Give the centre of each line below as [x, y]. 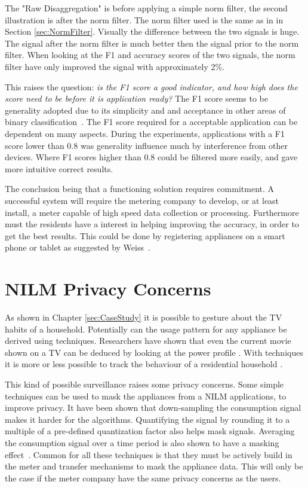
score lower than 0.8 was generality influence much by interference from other [147, 145]
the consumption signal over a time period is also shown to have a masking [142, 442]
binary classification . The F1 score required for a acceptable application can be [151, 122]
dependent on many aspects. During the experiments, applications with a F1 [145, 133]
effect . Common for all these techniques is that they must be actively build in [149, 454]
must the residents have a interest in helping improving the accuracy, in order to [152, 224]
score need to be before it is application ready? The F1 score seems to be [137, 98]
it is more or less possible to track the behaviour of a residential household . [144, 364]
